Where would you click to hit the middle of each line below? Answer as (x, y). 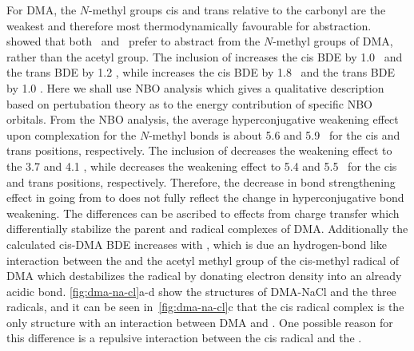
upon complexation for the (72, 134)
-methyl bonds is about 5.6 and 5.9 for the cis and (275, 134)
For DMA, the (42, 10)
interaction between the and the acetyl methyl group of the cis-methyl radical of (203, 260)
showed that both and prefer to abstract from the (133, 41)
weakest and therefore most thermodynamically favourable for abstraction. (189, 25)
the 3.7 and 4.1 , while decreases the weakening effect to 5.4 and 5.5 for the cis (202, 166)
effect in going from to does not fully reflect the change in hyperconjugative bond (205, 197)
